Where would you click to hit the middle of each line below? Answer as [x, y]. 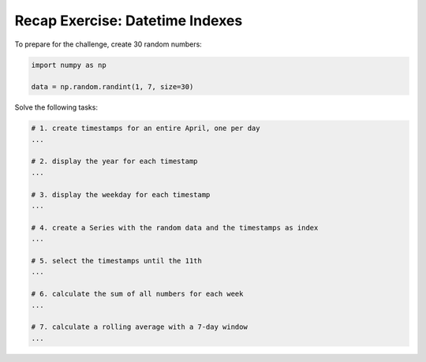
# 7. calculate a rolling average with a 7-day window [139, 327]
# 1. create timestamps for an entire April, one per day [146, 129]
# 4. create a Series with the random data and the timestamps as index [175, 228]
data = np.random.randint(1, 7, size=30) [112, 87]
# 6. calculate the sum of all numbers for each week [137, 294]
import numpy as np [69, 65]
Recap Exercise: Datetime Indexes [129, 21]
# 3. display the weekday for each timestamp [121, 194]
